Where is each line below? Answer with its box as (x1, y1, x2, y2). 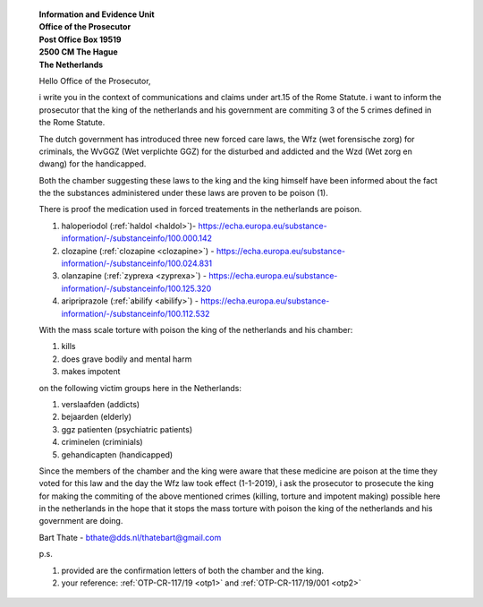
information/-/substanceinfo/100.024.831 (61, 258, 213, 269)
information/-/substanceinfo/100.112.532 (61, 308, 210, 319)
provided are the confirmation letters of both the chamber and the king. (61, 565, 325, 576)
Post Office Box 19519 (38, 34, 122, 45)
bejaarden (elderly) (61, 412, 131, 423)
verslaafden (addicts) (61, 398, 140, 409)
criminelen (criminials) (61, 437, 143, 448)
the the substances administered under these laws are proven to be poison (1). (38, 188, 328, 199)
